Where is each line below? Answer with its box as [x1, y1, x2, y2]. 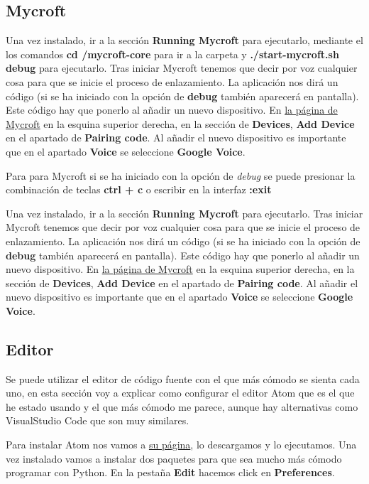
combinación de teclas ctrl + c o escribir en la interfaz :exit [6, 182, 272, 197]
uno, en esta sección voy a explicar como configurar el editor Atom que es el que [6, 385, 355, 400]
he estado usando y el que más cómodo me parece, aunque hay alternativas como [6, 399, 358, 414]
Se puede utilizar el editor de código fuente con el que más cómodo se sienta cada [6, 371, 360, 386]
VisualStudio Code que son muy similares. [6, 413, 189, 428]
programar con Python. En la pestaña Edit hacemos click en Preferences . [6, 465, 335, 480]
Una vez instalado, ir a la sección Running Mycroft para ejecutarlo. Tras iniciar [6, 205, 363, 220]
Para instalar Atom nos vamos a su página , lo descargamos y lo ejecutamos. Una [6, 437, 357, 452]
